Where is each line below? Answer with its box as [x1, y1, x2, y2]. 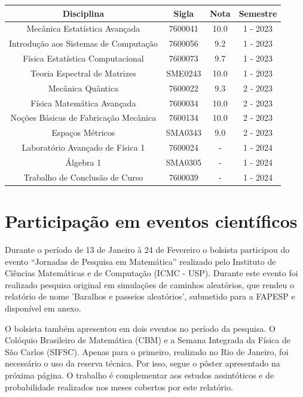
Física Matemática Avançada [30, 96, 136, 109]
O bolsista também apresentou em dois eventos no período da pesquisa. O [5, 322, 276, 334]
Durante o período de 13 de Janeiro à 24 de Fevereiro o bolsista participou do [5, 243, 290, 255]
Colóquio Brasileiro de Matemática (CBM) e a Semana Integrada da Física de [5, 334, 290, 346]
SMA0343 [166, 126, 201, 139]
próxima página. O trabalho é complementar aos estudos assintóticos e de [5, 368, 274, 381]
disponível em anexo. [5, 301, 81, 314]
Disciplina [62, 7, 105, 19]
